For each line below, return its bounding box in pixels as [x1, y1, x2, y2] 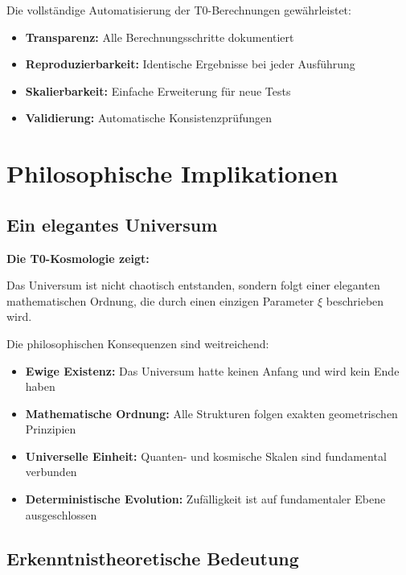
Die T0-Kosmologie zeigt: [6, 249, 150, 266]
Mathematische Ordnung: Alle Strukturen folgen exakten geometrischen [25, 405, 398, 421]
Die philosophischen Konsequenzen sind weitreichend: [6, 335, 269, 351]
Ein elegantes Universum [6, 212, 218, 236]
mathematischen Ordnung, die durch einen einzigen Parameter [6, 292, 314, 309]
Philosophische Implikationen [6, 157, 338, 190]
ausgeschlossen [25, 506, 97, 523]
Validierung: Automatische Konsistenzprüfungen [25, 109, 272, 126]
